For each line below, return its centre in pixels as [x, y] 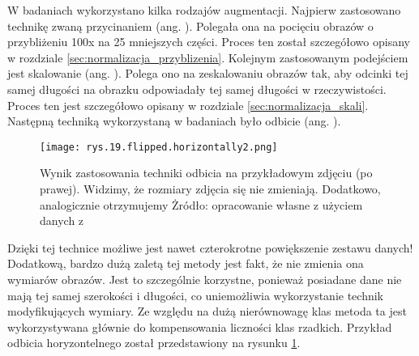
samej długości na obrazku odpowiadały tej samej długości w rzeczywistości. [197, 89]
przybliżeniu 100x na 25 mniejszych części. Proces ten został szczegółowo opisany [209, 42]
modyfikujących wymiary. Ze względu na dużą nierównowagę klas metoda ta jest [207, 311]
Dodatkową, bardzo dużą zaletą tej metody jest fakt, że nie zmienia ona [186, 263]
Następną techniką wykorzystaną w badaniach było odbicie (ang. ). [174, 121]
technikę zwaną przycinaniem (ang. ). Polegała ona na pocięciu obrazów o [190, 25]
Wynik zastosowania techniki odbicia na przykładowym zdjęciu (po [206, 173]
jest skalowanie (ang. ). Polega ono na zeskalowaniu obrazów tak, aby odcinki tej [208, 73]
